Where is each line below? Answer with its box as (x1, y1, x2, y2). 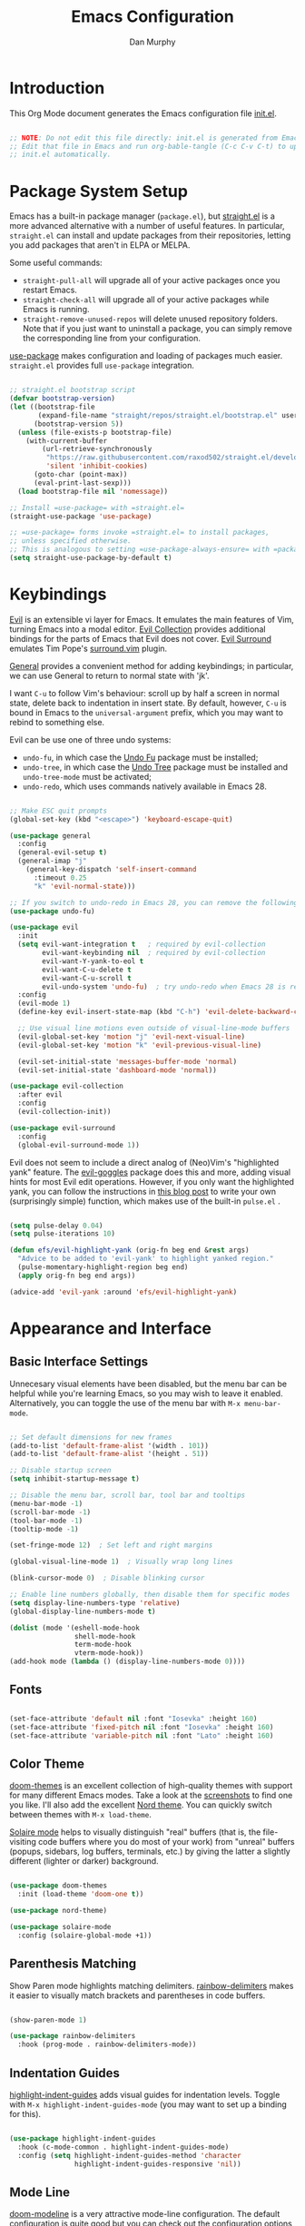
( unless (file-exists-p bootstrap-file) (17, 428, 172, 437)
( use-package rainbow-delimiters (9, 2032, 136, 2041)
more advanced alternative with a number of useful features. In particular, (9, 221, 285, 231)
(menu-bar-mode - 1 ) (9, 1499, 84, 1508)
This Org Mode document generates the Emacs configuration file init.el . (9, 107, 277, 119)
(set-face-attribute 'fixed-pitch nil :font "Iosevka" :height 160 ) (9, 1722, 274, 1731)
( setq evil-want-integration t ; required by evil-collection (17, 940, 266, 950)
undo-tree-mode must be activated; (22, 771, 152, 782)
